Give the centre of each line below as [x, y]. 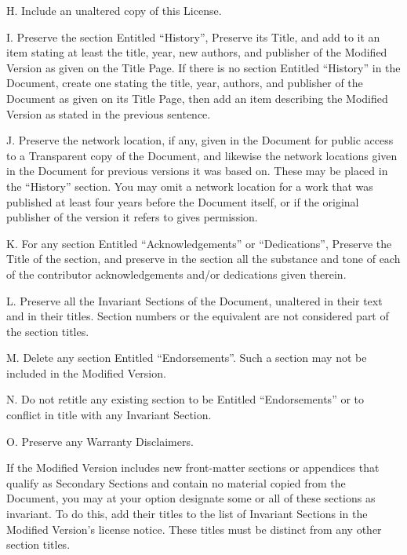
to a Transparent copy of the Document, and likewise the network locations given [202, 155]
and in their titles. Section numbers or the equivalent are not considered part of [198, 316]
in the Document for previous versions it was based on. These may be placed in [197, 171]
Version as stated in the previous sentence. [109, 113]
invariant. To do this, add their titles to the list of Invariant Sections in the [187, 514]
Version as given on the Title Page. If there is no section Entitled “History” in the [203, 67]
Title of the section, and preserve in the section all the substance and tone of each [203, 259]
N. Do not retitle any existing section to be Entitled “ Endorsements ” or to [185, 399]
